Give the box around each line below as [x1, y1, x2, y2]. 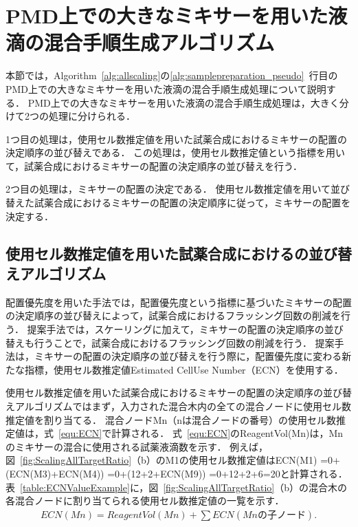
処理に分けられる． [48, 109, 135, 123]
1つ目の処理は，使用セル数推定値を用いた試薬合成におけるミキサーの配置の [5, 131, 347, 146]
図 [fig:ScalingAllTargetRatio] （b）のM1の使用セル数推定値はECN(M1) [5, 453, 317, 467]
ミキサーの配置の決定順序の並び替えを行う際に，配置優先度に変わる [34, 349, 342, 363]
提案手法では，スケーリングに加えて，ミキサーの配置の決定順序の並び [27, 322, 344, 336]
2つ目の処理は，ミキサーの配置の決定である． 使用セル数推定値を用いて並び [5, 182, 350, 196]
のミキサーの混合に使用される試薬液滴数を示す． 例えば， [5, 439, 269, 453]
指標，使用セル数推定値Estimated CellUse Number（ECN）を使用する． [24, 362, 344, 376]
